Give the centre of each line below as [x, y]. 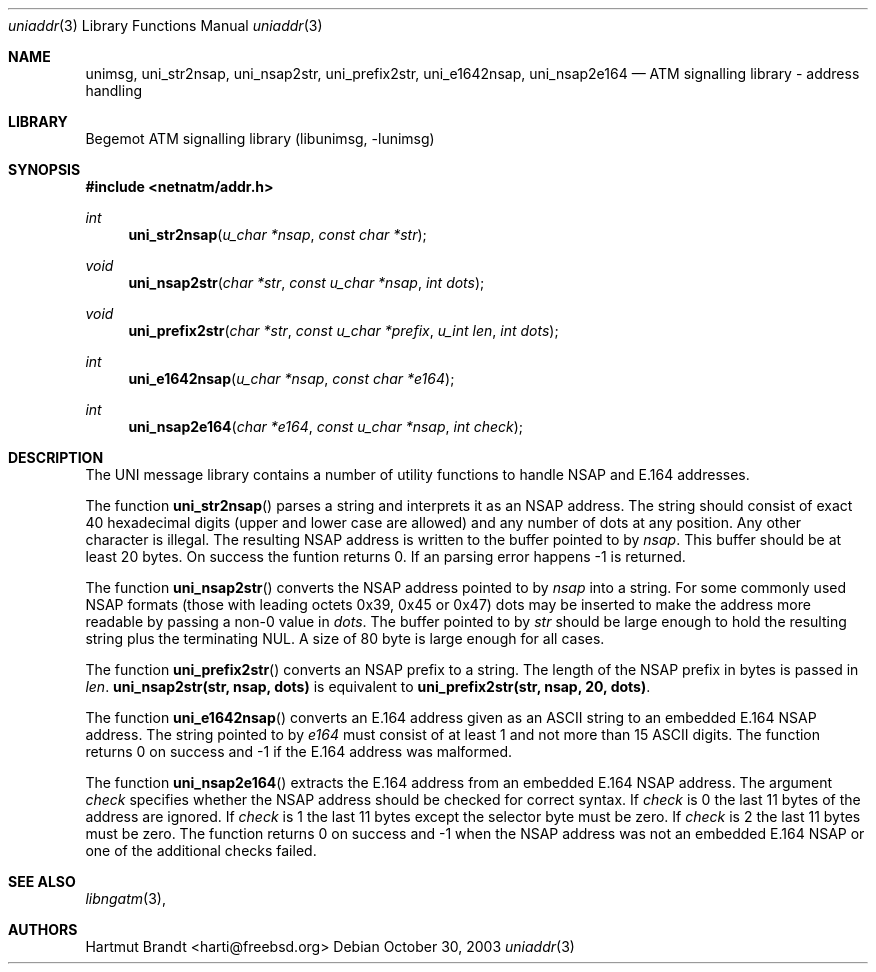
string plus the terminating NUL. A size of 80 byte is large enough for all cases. [345, 638]
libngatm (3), [125, 898]
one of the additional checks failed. [201, 850]
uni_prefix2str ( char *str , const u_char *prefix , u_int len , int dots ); [343, 330]
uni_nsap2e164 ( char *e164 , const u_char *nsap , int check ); [326, 426]
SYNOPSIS [44, 169]
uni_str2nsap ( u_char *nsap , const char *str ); [277, 234]
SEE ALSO [42, 881]
